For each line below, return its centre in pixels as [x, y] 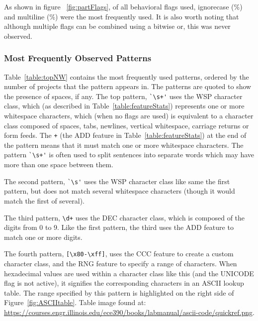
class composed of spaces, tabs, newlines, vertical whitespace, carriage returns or [127, 125]
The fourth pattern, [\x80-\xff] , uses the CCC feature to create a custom [119, 254]
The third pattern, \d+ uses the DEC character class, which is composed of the [125, 217]
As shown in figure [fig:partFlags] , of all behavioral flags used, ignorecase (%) [123, 6]
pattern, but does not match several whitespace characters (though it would [120, 191]
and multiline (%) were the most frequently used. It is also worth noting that [122, 16]
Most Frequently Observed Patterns [78, 58]
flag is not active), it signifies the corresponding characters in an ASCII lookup [124, 283]
